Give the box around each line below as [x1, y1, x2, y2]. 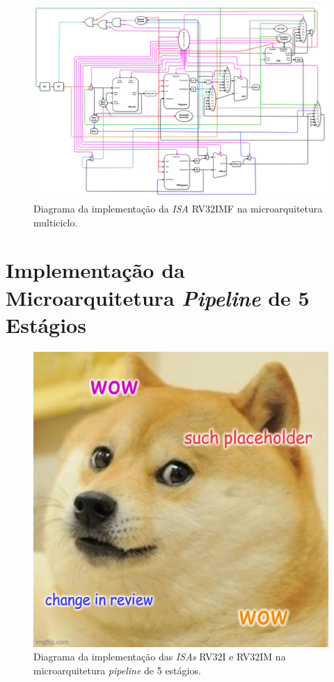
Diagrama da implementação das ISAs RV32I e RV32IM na [33, 649, 286, 664]
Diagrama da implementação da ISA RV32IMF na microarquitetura [33, 201, 323, 216]
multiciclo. [33, 215, 78, 229]
